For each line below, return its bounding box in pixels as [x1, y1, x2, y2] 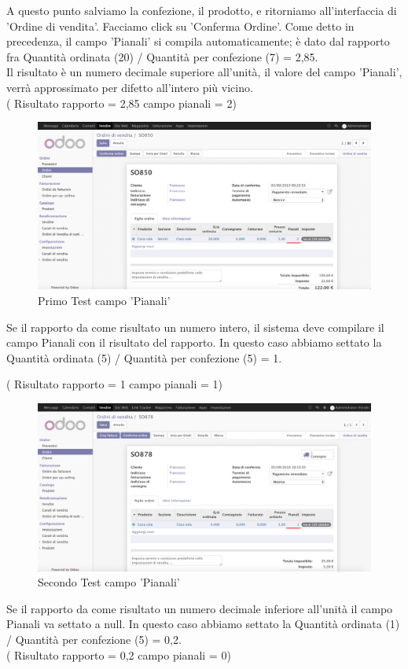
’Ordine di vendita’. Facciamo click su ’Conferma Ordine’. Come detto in [6, 17, 355, 34]
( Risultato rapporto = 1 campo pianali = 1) [6, 376, 222, 392]
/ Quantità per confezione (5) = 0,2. [6, 630, 182, 647]
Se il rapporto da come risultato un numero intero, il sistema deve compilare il [6, 318, 384, 335]
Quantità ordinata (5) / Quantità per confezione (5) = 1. [6, 349, 282, 366]
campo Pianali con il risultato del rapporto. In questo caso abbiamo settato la [6, 334, 382, 351]
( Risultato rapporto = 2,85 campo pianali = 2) [6, 94, 237, 111]
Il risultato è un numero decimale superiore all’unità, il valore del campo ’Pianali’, [6, 64, 402, 80]
